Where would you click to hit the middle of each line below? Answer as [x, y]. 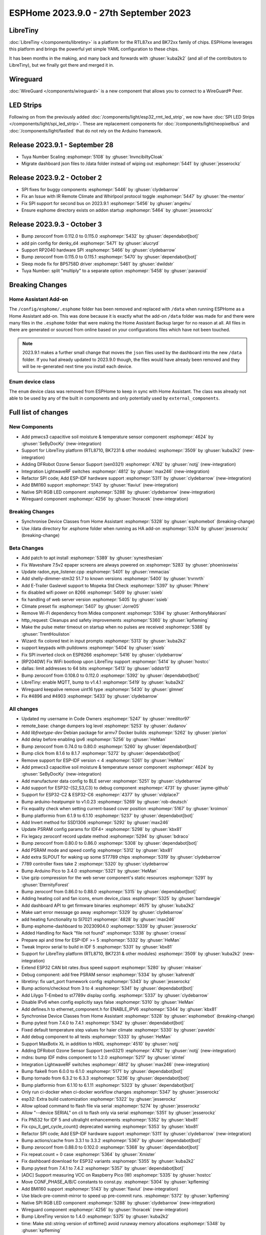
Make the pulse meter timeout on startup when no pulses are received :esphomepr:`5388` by [116, 627]
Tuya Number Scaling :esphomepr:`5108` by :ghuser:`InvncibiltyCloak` [93, 157]
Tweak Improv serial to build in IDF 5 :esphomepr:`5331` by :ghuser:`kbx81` [97, 947]
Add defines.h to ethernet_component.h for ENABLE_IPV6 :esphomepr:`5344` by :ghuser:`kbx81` [119, 1009]
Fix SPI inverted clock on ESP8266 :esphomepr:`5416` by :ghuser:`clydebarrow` [102, 655]
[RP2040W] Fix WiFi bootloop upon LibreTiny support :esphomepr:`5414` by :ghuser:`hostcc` [116, 661]
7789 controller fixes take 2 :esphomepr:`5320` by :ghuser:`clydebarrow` [95, 864]
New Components [31, 427]
